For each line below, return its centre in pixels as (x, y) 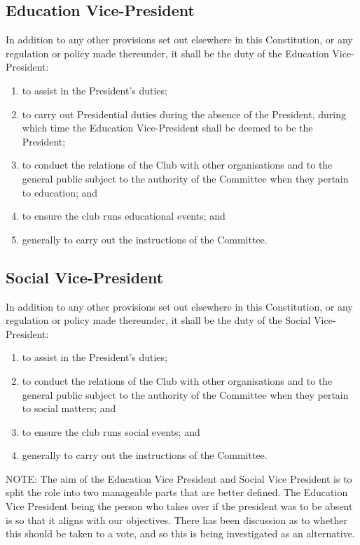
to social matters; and (69, 408)
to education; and (60, 192)
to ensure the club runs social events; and (111, 431)
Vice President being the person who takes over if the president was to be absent (179, 506)
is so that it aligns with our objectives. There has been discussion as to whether (177, 519)
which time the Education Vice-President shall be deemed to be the (167, 128)
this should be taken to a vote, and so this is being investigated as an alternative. (180, 533)
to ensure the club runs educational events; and (124, 216)
